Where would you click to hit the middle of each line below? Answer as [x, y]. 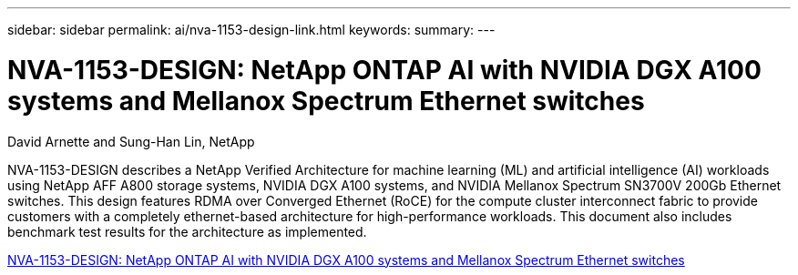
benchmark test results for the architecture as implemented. [187, 231]
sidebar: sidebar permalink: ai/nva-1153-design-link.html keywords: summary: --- [251, 30]
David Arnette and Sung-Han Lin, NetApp [131, 141]
